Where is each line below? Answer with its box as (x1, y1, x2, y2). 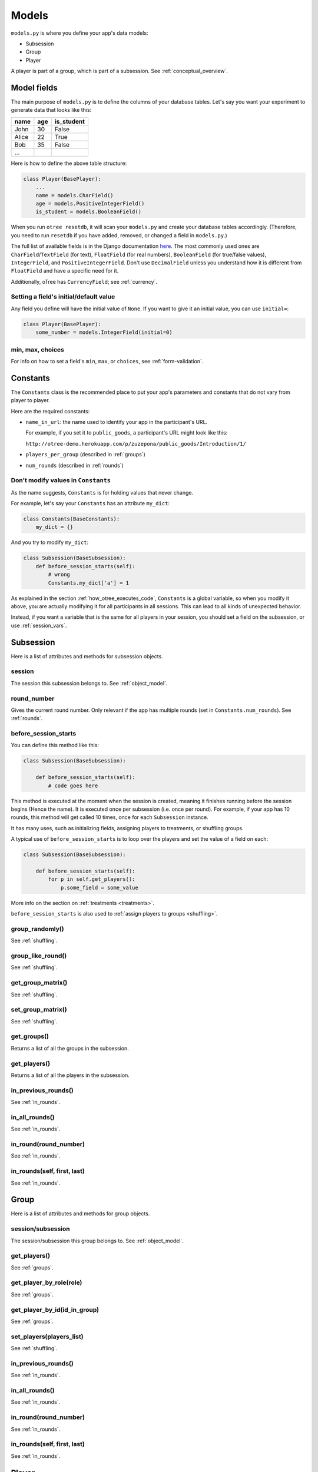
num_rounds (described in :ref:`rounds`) (25, 462, 124, 469)
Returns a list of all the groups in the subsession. (11, 1045, 129, 1052)
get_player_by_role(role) (11, 1278, 82, 1287)
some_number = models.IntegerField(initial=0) (35, 329, 173, 336)
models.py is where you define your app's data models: (11, 29, 148, 37)
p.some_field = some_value (60, 884, 138, 891)
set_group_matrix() (11, 1006, 67, 1014)
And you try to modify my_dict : (11, 539, 88, 546)
